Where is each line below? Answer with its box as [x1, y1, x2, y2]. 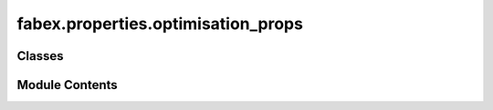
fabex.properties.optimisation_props [16, 14, 303, 34]
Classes [16, 48, 64, 64]
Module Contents [16, 77, 118, 93]
